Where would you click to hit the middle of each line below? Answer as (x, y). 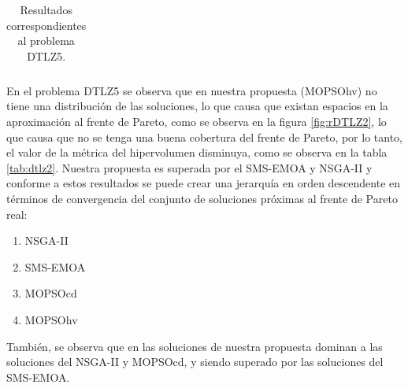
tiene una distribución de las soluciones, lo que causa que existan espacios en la (197, 106)
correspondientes (46, 25)
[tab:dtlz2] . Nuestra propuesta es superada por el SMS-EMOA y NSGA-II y (189, 167)
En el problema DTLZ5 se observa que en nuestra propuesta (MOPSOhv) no (192, 90)
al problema (46, 41)
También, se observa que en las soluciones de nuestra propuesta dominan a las (195, 346)
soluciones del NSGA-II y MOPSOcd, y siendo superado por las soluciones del (195, 362)
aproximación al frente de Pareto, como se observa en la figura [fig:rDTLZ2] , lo (197, 122)
